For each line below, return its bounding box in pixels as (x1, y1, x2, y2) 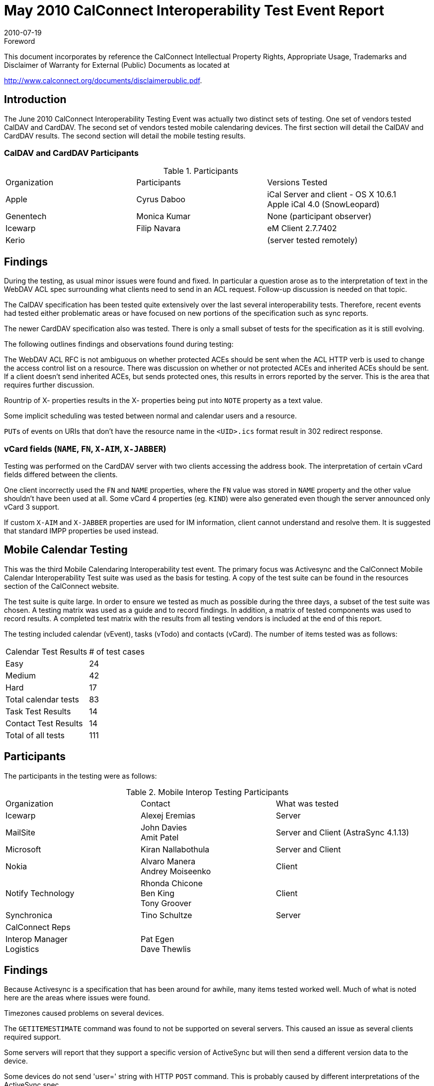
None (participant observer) (267, 211, 371, 222)
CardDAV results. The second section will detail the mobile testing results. (4, 131, 246, 140)
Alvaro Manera (140, 856, 195, 866)
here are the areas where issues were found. (4, 993, 150, 1002)
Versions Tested (267, 177, 328, 188)
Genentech (5, 211, 47, 222)
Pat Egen (140, 934, 174, 944)
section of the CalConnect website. (4, 581, 119, 590)
